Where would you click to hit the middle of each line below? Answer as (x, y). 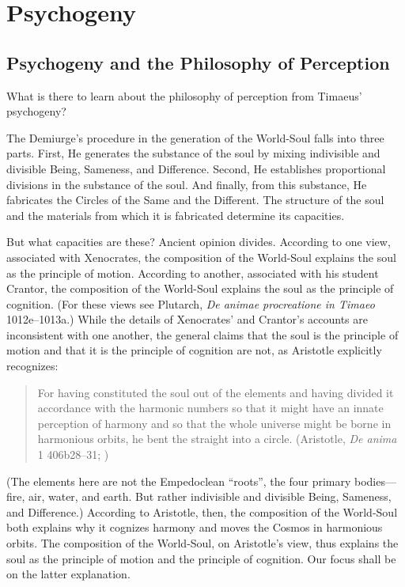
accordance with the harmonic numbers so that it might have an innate (210, 408)
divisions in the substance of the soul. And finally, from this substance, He (187, 184)
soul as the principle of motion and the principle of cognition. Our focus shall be (201, 558)
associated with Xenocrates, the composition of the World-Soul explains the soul (201, 257)
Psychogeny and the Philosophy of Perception (198, 62)
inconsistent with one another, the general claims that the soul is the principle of (202, 334)
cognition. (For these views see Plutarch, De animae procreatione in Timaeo (191, 303)
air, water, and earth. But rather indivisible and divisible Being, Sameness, (210, 496)
